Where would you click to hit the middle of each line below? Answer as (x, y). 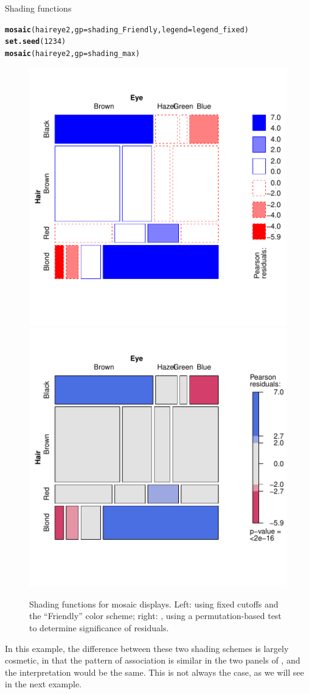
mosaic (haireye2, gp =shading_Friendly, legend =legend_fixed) (127, 30)
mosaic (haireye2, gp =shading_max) (72, 53)
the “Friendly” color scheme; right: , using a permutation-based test (155, 616)
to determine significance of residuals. (99, 627)
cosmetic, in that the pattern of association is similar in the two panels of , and (153, 660)
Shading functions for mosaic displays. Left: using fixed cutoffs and (154, 604)
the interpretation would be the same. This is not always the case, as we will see (154, 672)
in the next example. (43, 684)
